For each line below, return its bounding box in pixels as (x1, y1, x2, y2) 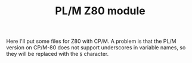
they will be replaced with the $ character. (6, 51, 109, 58)
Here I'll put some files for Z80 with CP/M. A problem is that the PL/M (6, 37, 176, 45)
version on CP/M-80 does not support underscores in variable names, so (6, 44, 186, 51)
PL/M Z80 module (55, 4, 145, 18)
